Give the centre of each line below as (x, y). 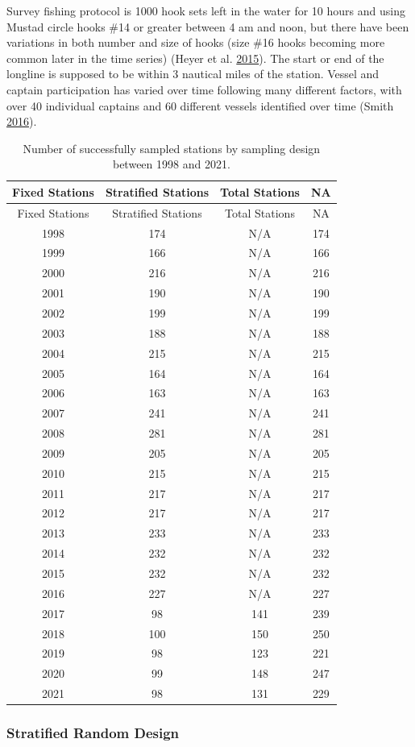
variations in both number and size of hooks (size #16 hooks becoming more (196, 42)
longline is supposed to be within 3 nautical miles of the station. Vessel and (193, 74)
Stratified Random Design (93, 733)
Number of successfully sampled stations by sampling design (172, 148)
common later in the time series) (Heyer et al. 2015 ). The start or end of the (195, 58)
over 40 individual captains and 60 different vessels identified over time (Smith (200, 105)
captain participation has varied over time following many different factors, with (204, 89)
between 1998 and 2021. (171, 164)
